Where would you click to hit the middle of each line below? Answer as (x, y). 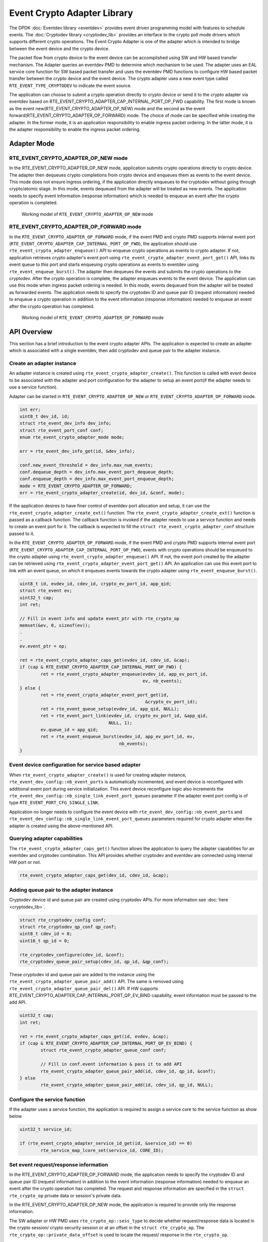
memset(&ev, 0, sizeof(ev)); (55, 625)
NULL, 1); (120, 723)
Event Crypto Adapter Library (71, 13)
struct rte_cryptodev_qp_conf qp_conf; (68, 927)
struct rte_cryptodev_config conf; (63, 920)
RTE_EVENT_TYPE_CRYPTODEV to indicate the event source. (70, 85)
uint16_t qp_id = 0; (44, 941)
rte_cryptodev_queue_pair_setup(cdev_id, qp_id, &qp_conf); (94, 962)
